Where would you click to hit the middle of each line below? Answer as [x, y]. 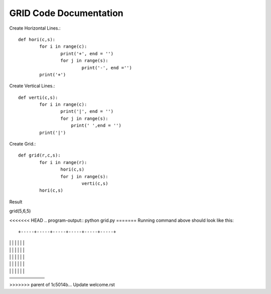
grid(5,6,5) [20, 211]
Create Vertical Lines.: [32, 86]
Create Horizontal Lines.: [35, 28]
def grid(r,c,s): [39, 155]
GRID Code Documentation [66, 13]
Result [16, 202]
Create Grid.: [23, 144]
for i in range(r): [63, 162]
